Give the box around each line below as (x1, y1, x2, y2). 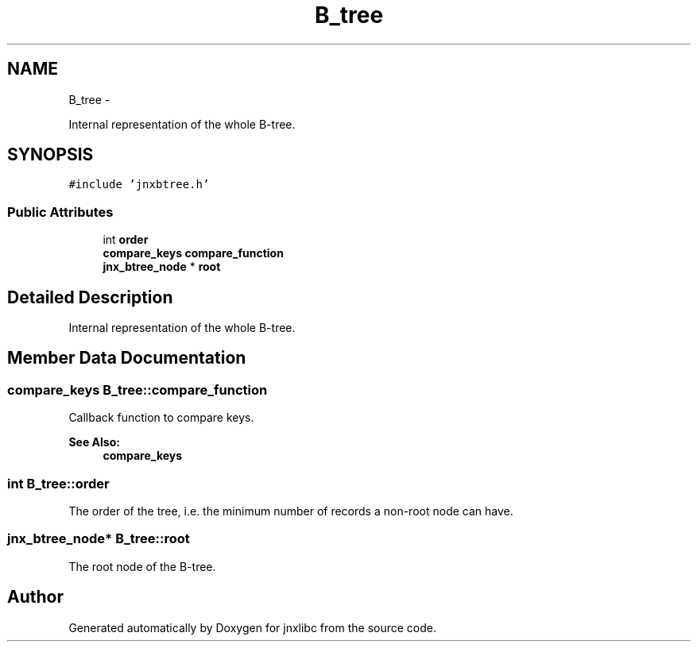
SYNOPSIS (7, 145, 94, 165)
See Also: (68, 435, 120, 449)
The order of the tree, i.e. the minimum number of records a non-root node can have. (68, 504, 513, 518)
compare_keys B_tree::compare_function (7, 381, 268, 398)
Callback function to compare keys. (68, 411, 254, 425)
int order (103, 233, 149, 247)
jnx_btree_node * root (103, 260, 221, 274)
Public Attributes (7, 203, 114, 220)
